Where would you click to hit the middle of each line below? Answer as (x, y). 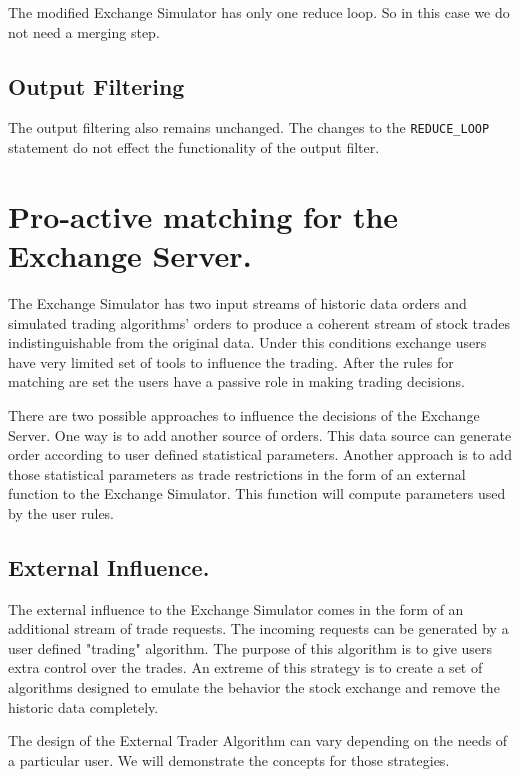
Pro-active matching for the (203, 215)
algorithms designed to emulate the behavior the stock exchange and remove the (254, 687)
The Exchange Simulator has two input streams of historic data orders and (237, 302)
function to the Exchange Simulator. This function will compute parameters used (257, 493)
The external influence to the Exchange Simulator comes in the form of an (236, 608)
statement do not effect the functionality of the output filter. (194, 147)
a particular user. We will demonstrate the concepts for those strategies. (229, 759)
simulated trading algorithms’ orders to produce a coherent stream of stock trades (259, 322)
